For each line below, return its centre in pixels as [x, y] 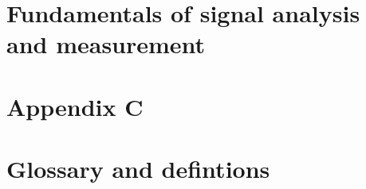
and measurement [106, 44]
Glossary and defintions [138, 169]
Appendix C [75, 106]
